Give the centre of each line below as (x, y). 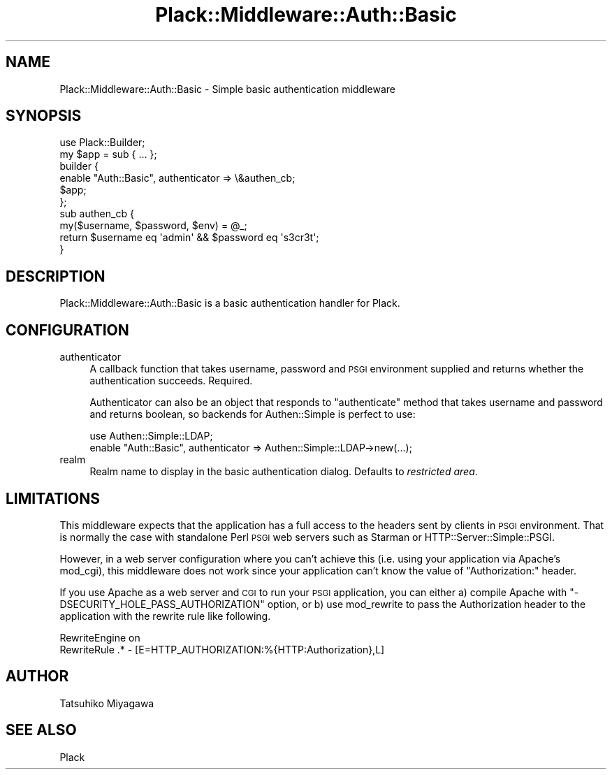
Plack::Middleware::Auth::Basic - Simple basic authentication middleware (227, 89)
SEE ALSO (41, 730)
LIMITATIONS (53, 498)
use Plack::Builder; (102, 143)
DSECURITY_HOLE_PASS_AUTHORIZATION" (162, 604)
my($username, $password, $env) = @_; (153, 226)
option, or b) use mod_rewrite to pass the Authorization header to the (427, 604)
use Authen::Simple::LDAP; (151, 436)
